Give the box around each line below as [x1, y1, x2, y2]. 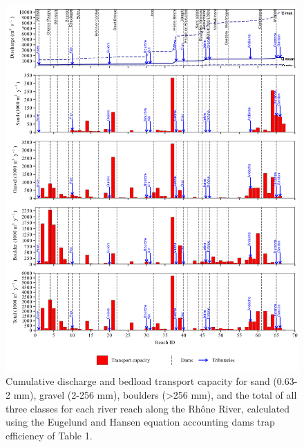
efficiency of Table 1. [6, 428, 93, 442]
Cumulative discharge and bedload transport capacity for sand [6, 374, 270, 388]
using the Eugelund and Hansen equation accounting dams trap [6, 415, 275, 429]
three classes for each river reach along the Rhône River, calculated [6, 401, 290, 415]
